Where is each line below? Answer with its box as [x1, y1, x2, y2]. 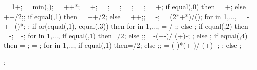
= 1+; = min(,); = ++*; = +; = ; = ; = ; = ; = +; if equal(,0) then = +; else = [4, 1, 254, 11]
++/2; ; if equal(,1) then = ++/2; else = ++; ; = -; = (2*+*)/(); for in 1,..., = [4, 11, 245, 21]
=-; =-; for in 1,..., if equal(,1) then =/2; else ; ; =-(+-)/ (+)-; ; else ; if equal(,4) [4, 30, 248, 40]
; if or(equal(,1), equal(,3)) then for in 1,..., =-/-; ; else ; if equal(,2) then [28, 21, 248, 31]
